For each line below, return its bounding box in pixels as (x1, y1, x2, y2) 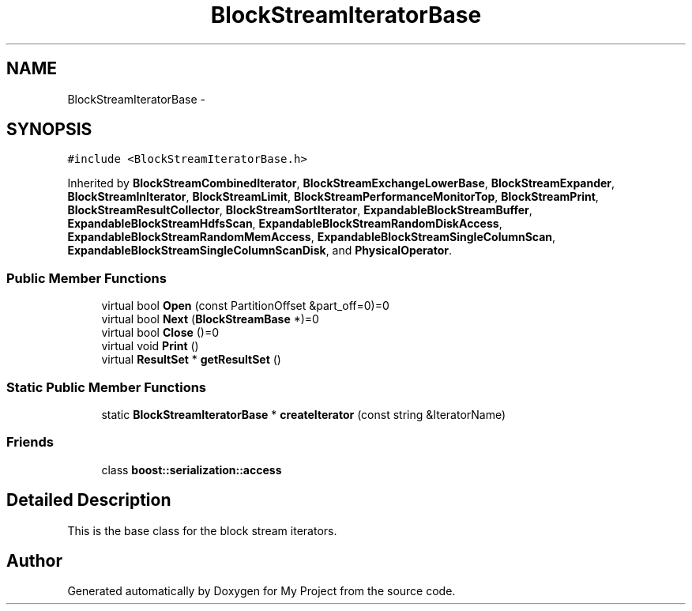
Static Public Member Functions (6, 379, 207, 395)
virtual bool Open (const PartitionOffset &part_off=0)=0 (101, 299, 389, 313)
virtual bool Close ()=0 (101, 326, 220, 340)
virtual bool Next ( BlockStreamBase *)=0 (101, 312, 319, 326)
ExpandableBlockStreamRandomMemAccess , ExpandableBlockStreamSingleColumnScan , (67, 230, 556, 244)
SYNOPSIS (6, 119, 92, 140)
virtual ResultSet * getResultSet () (101, 353, 281, 367)
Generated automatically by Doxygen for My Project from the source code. (67, 584, 456, 598)
